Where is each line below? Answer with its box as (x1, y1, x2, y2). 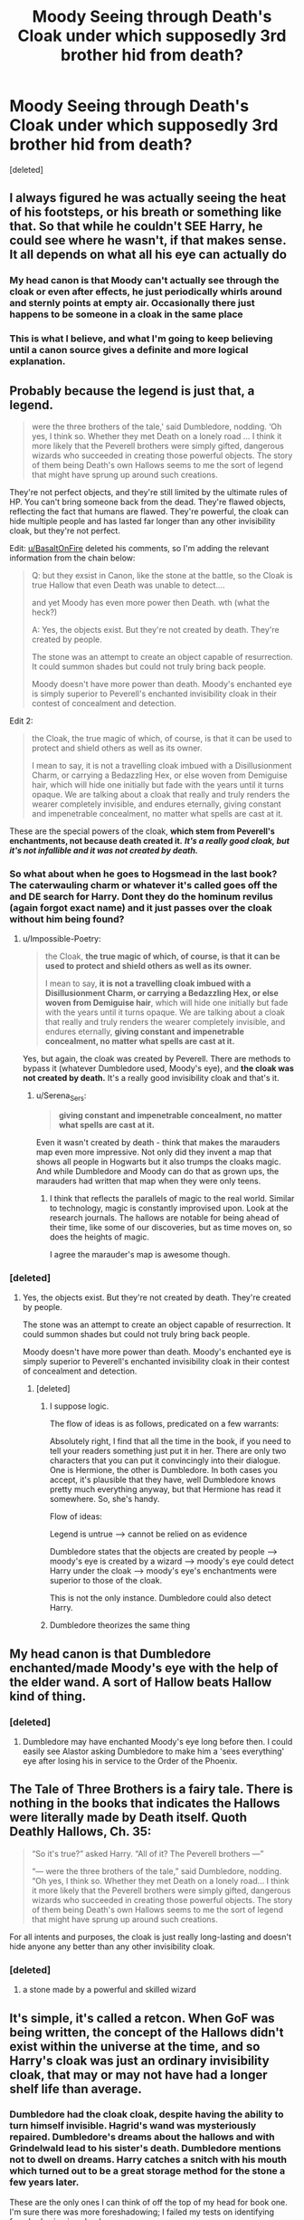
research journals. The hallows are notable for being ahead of (49, 1212, 280, 1223)
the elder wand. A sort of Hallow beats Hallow (9, 1674, 272, 1689)
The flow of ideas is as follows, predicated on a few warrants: (49, 1419, 280, 1430)
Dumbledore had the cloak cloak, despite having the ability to (9, 2108, 284, 2120)
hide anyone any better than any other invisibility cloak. (9, 1940, 215, 1952)
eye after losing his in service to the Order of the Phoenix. (22, 1756, 238, 1766)
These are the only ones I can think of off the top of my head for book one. (9, 2196, 288, 2207)
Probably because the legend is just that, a (9, 383, 255, 398)
